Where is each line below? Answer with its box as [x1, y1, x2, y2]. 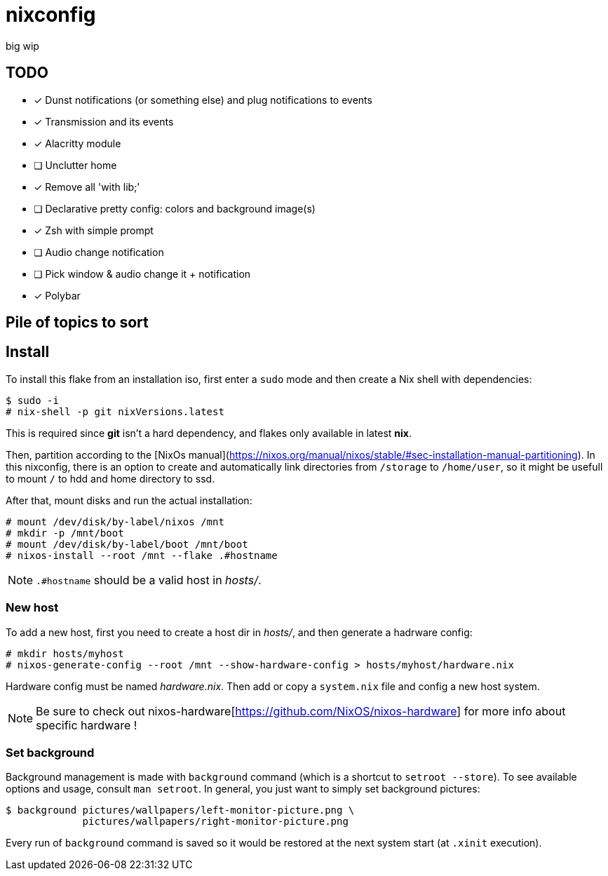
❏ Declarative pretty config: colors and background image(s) [34, 202, 316, 215]
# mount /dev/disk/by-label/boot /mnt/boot [6, 538, 248, 550]
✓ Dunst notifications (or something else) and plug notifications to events [34, 93, 372, 106]
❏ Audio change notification [34, 245, 164, 258]
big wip [6, 39, 39, 52]
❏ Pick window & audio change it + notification [34, 267, 251, 280]
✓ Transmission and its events [34, 115, 174, 128]
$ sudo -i [6, 394, 59, 406]
